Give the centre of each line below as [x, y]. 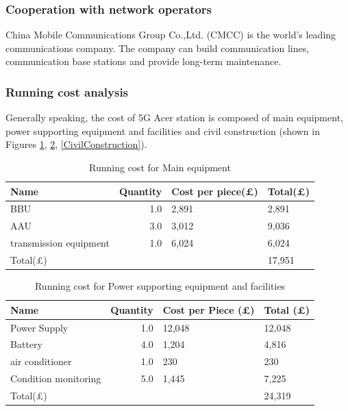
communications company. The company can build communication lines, [158, 48]
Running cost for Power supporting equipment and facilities [160, 286]
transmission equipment [60, 243]
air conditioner [41, 361]
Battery [26, 344]
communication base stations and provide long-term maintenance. [144, 61]
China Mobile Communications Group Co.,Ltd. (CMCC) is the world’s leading [171, 35]
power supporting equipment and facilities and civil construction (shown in [163, 130]
